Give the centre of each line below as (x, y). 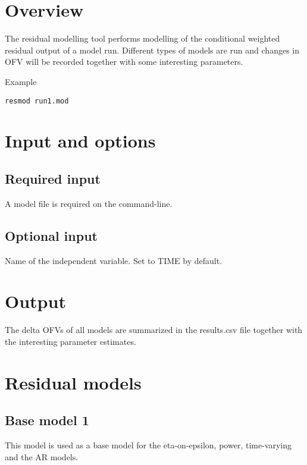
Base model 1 (47, 420)
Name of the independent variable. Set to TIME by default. (114, 260)
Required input (53, 178)
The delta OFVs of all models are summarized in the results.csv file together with (154, 330)
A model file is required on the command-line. (89, 203)
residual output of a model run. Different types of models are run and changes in (152, 50)
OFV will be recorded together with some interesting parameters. (124, 62)
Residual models (73, 382)
